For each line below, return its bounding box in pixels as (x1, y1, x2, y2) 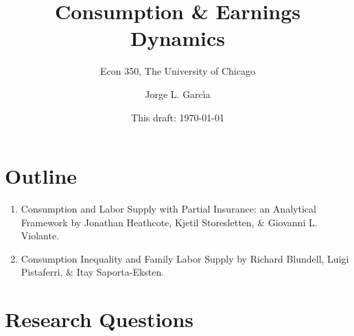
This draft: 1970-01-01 (131, 110, 224, 124)
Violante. (21, 228, 60, 243)
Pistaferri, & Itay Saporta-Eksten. (21, 265, 165, 279)
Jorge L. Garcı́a (145, 86, 211, 101)
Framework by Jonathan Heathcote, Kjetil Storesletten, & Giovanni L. (21, 215, 318, 229)
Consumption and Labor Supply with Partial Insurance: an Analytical (21, 202, 316, 216)
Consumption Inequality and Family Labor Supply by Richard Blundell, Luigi (21, 251, 349, 265)
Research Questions (5, 305, 194, 333)
